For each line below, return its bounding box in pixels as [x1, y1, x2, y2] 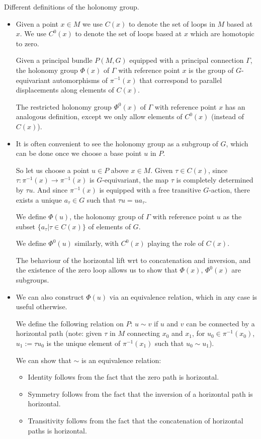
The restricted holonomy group [16, 101, 112, 112]
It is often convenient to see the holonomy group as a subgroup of [16, 138, 218, 148]
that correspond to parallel [139, 74, 222, 85]
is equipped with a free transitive [99, 184, 201, 195]
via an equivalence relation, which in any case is [109, 291, 257, 302]
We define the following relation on [16, 318, 124, 328]
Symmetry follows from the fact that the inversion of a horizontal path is [28, 388, 253, 399]
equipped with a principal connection [129, 55, 244, 65]
